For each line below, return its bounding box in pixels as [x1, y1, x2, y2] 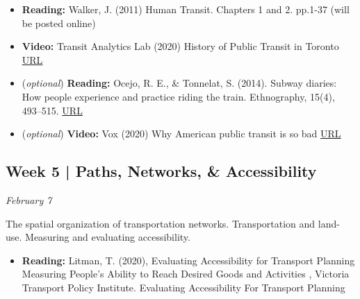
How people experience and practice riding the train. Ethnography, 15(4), [22, 89, 335, 103]
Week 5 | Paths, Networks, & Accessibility [6, 160, 317, 182]
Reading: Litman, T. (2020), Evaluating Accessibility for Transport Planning [22, 253, 355, 267]
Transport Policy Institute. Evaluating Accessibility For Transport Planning [22, 280, 345, 294]
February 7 [6, 192, 52, 207]
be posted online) [22, 15, 96, 30]
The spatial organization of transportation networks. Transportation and [6, 216, 316, 230]
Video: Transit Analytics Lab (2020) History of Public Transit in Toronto [22, 39, 339, 53]
